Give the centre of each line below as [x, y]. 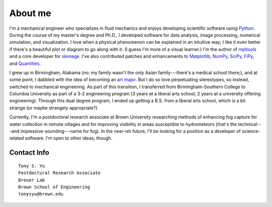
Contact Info [29, 153]
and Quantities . [25, 63]
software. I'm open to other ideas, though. [69, 138]
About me [30, 13]
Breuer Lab [32, 180]
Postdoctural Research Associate [59, 173]
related [17, 138]
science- [251, 131]
